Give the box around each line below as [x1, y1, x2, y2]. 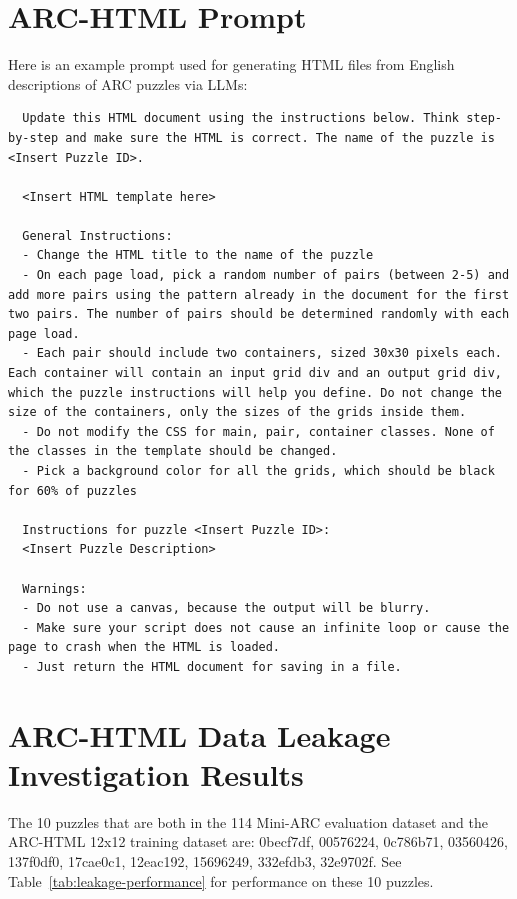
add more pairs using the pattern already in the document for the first [8, 287, 510, 302]
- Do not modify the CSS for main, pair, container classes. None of [22, 424, 495, 439]
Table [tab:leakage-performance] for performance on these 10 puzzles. [8, 870, 434, 891]
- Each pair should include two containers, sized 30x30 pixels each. [22, 346, 502, 361]
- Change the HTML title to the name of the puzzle [22, 248, 374, 263]
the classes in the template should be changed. [8, 444, 338, 459]
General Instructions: [22, 228, 173, 243]
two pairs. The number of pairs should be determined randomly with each [8, 307, 510, 322]
